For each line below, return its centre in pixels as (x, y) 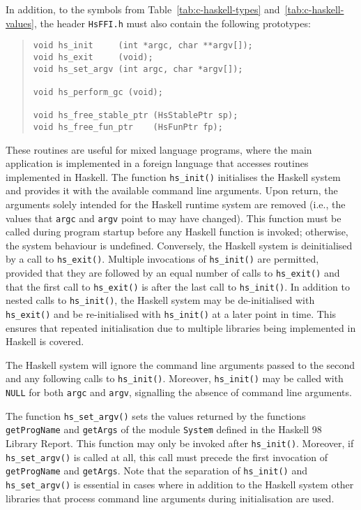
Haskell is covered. (45, 341)
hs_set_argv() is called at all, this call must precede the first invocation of (167, 457)
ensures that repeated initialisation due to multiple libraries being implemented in (181, 327)
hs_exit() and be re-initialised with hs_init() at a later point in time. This (171, 314)
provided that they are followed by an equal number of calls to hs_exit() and (173, 273)
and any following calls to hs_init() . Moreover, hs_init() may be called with (175, 378)
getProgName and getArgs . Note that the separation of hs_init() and (157, 471)
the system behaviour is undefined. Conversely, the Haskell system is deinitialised (179, 245)
